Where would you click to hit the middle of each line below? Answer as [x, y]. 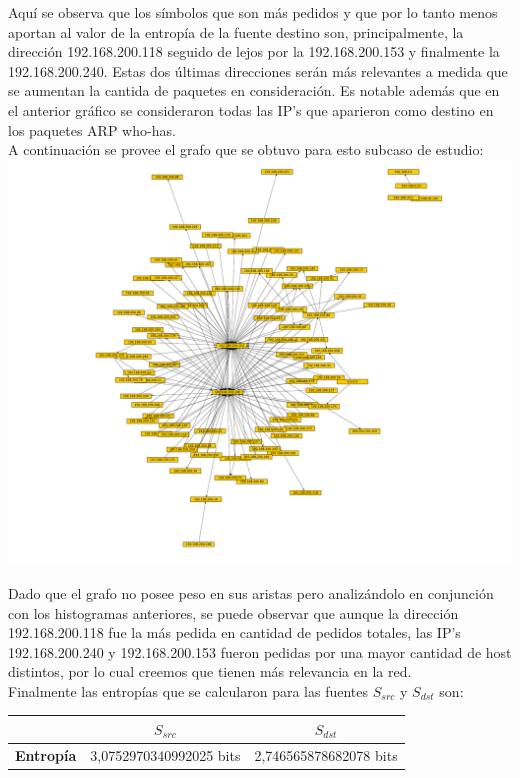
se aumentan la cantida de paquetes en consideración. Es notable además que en [254, 90]
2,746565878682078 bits [326, 754]
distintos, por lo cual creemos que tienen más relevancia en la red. [210, 671]
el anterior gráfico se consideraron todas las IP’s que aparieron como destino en [251, 109]
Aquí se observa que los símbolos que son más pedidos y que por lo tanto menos [253, 12]
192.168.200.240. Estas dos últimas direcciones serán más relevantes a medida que [258, 70]
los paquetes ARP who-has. [92, 129]
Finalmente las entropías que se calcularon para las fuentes [188, 690]
